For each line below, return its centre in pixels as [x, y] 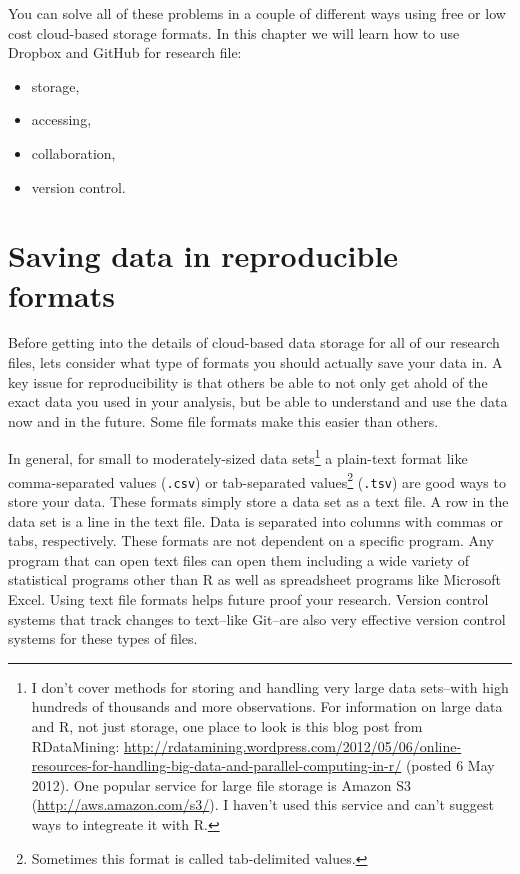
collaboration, [73, 152]
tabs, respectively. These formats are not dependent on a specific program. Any [251, 540]
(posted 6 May [450, 765]
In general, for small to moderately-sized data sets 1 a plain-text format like [238, 457]
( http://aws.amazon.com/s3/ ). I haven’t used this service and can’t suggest [262, 804]
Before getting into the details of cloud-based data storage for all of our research [254, 342]
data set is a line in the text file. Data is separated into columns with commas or [255, 520]
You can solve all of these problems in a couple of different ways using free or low [257, 13]
